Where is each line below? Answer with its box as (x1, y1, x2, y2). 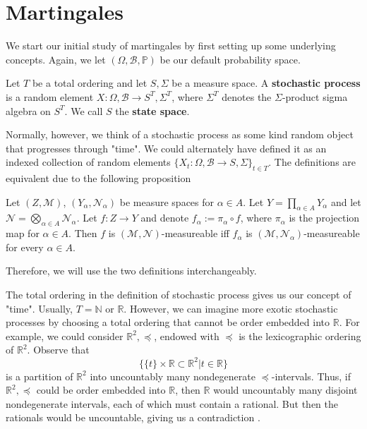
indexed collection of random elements (6, 155, 171, 169)
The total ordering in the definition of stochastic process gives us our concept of (6, 287, 351, 302)
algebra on (6, 103, 51, 118)
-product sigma (282, 89, 348, 104)
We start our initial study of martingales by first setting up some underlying (6, 38, 336, 53)
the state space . (115, 103, 190, 118)
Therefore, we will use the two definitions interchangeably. (6, 263, 257, 278)
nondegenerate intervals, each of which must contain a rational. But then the (6, 396, 339, 411)
